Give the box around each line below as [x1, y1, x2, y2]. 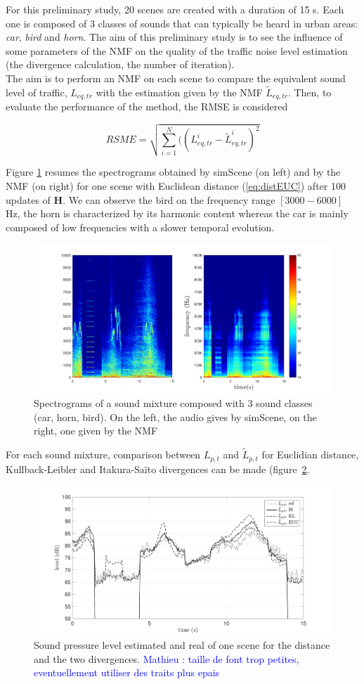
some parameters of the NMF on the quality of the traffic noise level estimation [6, 43, 348, 58]
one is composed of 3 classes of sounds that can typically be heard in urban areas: [6, 15, 358, 30]
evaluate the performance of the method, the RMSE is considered [6, 99, 288, 114]
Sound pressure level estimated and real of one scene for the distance [34, 637, 330, 652]
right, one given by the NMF [34, 423, 158, 438]
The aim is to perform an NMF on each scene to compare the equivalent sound [6, 70, 346, 85]
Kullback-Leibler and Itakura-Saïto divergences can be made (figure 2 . [6, 461, 310, 476]
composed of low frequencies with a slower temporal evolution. [6, 219, 275, 234]
